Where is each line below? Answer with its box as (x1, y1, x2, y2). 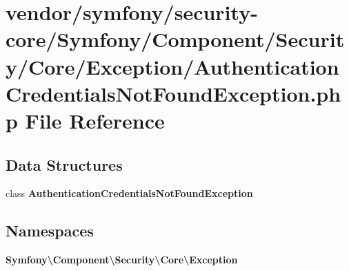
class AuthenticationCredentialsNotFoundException (6, 186, 253, 200)
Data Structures (6, 153, 123, 175)
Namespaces (6, 220, 94, 241)
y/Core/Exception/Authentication (6, 52, 339, 80)
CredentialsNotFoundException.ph (6, 79, 341, 107)
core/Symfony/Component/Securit (6, 25, 345, 53)
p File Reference (6, 106, 165, 134)
